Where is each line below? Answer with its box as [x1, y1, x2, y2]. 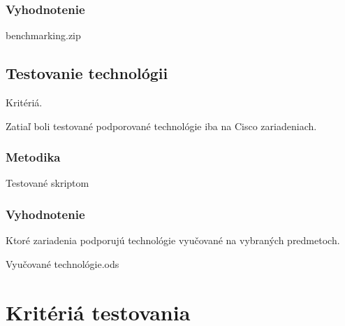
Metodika [6, 148, 61, 166]
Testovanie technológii [6, 62, 168, 84]
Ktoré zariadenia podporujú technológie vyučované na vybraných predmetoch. [6, 233, 340, 248]
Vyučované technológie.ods [6, 256, 119, 271]
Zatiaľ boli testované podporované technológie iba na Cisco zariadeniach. [6, 118, 317, 133]
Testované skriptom [6, 176, 89, 190]
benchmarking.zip [6, 28, 81, 43]
